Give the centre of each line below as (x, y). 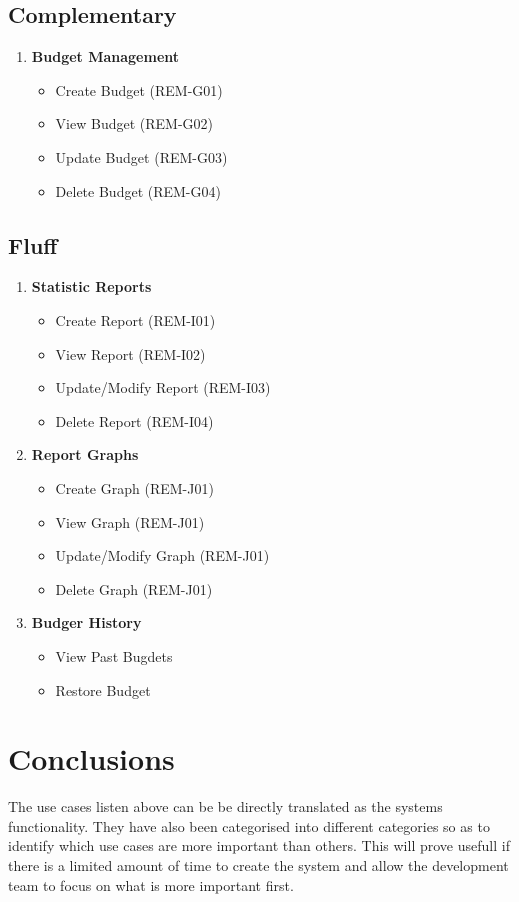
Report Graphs (85, 454)
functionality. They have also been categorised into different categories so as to (249, 825)
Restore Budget (103, 689)
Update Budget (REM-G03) (141, 156)
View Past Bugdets (114, 655)
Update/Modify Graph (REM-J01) (162, 555)
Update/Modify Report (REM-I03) (163, 387)
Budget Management (105, 56)
